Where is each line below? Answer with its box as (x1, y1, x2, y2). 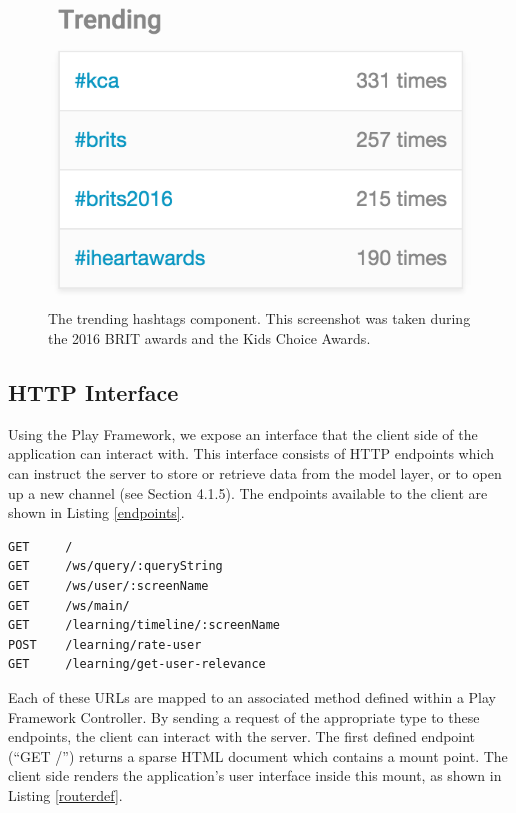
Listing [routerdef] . (8, 784, 123, 805)
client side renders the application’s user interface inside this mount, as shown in (8, 765, 502, 786)
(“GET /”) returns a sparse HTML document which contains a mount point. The (8, 745, 508, 766)
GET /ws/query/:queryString (8, 559, 223, 574)
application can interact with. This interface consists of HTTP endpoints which (8, 443, 494, 464)
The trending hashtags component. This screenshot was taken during (48, 308, 471, 329)
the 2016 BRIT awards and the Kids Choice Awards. (48, 327, 371, 348)
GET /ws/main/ (8, 598, 130, 613)
